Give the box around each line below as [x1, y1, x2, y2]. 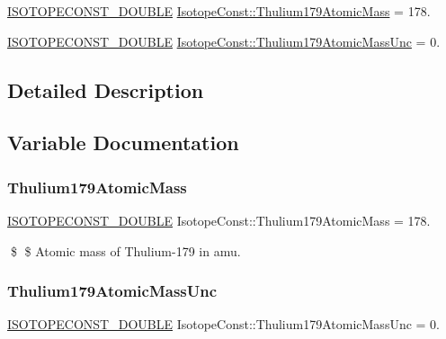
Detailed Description [7, 76, 204, 103]
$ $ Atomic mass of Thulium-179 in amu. [10, 241, 241, 260]
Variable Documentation [7, 129, 239, 156]
